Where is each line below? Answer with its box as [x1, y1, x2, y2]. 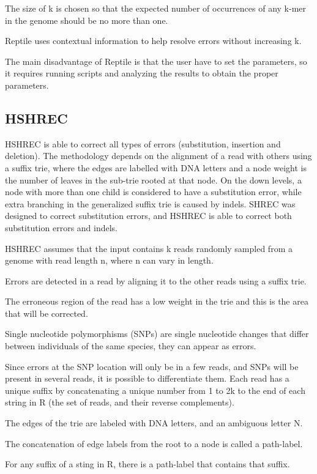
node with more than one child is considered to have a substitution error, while [5, 185, 302, 198]
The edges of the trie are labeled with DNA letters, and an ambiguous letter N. [5, 417, 303, 429]
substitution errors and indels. [5, 221, 118, 234]
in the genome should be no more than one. [5, 13, 168, 26]
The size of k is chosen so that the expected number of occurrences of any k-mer [5, 2, 307, 14]
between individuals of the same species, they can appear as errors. [5, 339, 256, 352]
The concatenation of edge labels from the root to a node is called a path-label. [5, 437, 303, 450]
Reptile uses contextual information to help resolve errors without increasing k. [5, 34, 302, 47]
